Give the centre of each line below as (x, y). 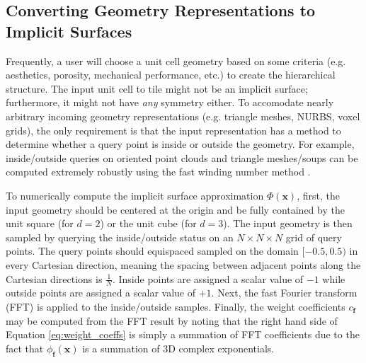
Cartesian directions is (54, 278)
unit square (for (40, 223)
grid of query (314, 237)
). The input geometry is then (288, 223)
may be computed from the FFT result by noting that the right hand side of (172, 320)
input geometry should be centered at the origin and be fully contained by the (175, 209)
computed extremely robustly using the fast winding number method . (158, 172)
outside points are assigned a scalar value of (101, 293)
